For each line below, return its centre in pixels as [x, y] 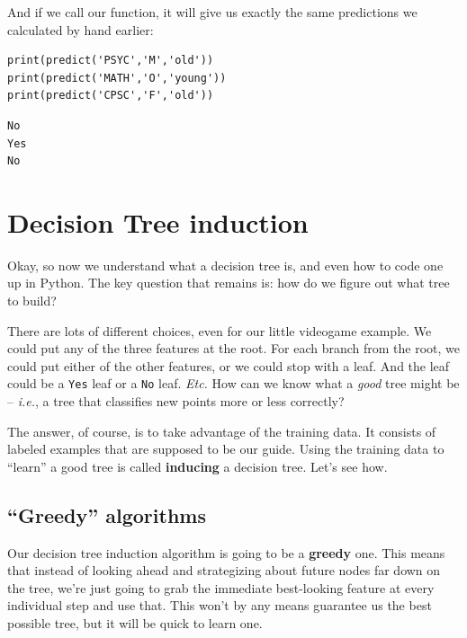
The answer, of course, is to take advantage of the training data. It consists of [222, 431]
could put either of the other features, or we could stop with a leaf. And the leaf [229, 365]
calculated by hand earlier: [81, 29]
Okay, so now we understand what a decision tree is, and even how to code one [225, 265]
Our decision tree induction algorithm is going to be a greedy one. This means [226, 552]
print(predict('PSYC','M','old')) [111, 61]
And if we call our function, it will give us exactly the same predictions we [212, 12]
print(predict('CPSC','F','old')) [111, 96]
